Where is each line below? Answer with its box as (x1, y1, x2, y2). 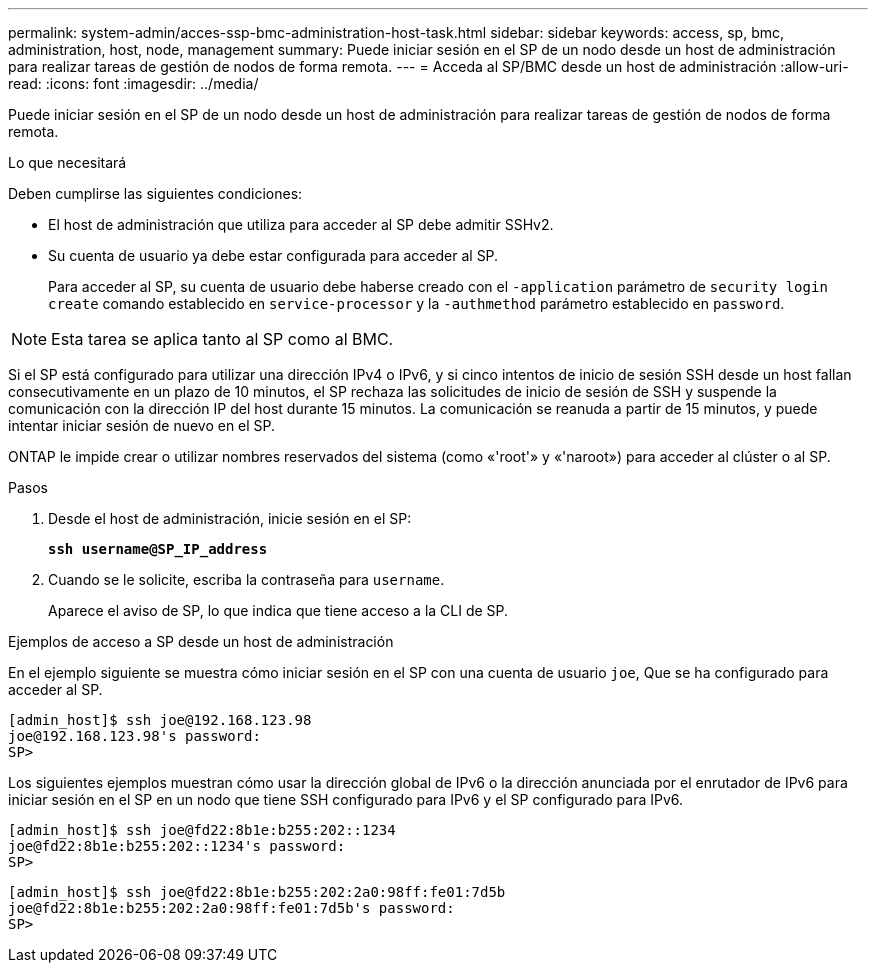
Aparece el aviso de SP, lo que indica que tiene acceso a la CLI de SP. (48, 602, 509, 619)
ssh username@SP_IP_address (48, 541, 268, 557)
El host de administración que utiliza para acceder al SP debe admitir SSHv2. (48, 216, 554, 233)
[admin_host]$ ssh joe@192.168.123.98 (8, 712, 312, 728)
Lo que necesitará (8, 154, 127, 171)
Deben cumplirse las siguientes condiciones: (8, 185, 303, 202)
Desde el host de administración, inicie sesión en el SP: (48, 510, 412, 527)
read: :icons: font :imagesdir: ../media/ (8, 75, 259, 92)
